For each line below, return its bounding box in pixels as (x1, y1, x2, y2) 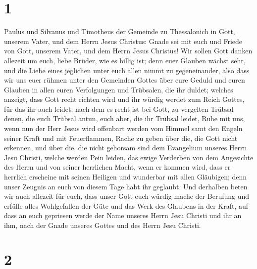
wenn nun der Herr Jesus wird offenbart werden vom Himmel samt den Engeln (4, 123, 243, 134)
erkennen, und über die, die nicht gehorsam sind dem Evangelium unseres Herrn (4, 142, 247, 153)
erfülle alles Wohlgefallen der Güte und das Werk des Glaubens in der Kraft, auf (4, 200, 249, 211)
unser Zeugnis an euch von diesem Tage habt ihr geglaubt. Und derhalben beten (4, 181, 248, 191)
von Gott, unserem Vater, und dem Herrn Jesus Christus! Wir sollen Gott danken (4, 45, 253, 56)
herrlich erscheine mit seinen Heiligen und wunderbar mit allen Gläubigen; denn (4, 172, 247, 182)
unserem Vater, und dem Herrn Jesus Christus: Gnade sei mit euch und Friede (4, 36, 243, 46)
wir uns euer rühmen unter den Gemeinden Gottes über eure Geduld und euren (4, 75, 245, 85)
